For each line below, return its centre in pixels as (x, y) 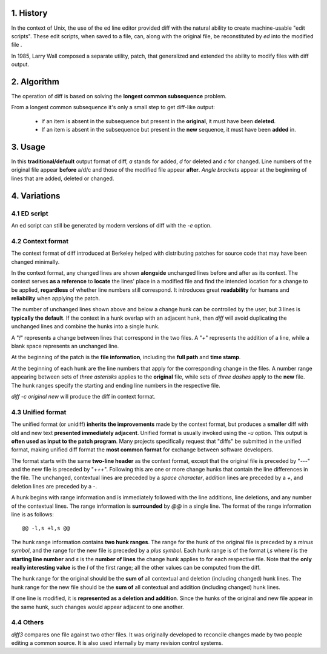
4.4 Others (28, 622)
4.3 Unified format (39, 412)
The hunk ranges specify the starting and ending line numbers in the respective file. (116, 385)
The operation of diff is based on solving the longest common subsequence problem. (119, 96)
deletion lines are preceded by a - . (54, 486)
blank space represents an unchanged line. (65, 346)
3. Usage (28, 147)
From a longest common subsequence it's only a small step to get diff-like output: (113, 107)
